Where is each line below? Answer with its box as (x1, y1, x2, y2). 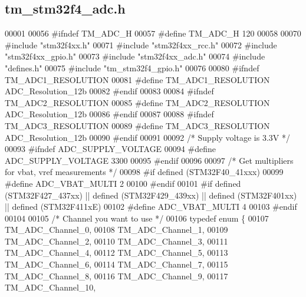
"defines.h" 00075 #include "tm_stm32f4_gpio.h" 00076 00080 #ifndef (5, 61, 259, 74)
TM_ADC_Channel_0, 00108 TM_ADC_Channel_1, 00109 (5, 223, 228, 236)
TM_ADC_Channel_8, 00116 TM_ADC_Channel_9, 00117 (5, 269, 228, 282)
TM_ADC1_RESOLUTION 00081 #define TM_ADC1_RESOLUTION (5, 73, 270, 85)
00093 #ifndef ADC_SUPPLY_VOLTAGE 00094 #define (5, 143, 216, 155)
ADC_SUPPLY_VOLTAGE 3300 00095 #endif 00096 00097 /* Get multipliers (5, 154, 294, 166)
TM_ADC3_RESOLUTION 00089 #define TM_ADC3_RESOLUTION (5, 119, 270, 131)
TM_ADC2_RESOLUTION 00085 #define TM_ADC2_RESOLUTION (5, 96, 270, 108)
